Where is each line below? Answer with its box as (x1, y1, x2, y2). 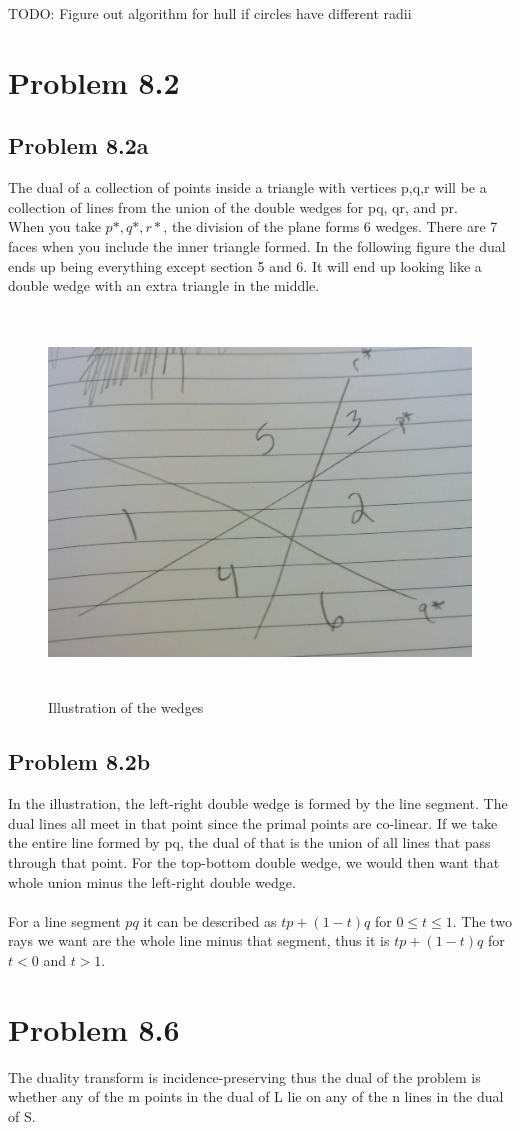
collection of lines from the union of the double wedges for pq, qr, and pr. (8, 196, 458, 217)
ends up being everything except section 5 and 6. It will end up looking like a (8, 255, 482, 276)
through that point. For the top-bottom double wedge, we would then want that (8, 851, 500, 872)
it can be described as (143, 910, 277, 931)
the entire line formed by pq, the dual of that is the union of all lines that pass (8, 832, 491, 853)
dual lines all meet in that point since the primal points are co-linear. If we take (8, 812, 498, 833)
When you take (8, 216, 101, 237)
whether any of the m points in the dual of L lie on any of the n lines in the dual (8, 1086, 504, 1107)
